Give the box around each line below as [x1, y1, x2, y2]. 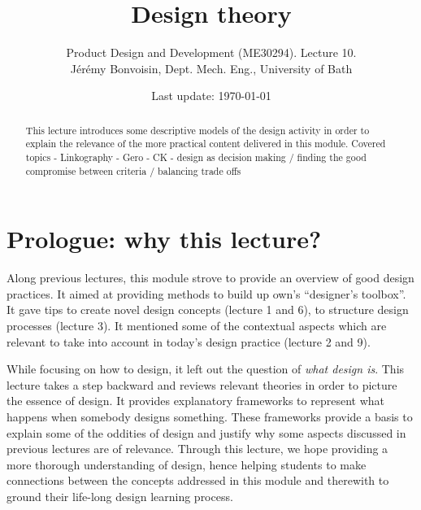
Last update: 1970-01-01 [151, 87, 271, 104]
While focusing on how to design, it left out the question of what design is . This [7, 360, 405, 377]
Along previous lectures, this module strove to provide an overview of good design [7, 269, 414, 286]
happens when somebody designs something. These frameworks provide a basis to [7, 408, 413, 425]
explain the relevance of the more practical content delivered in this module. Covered [25, 137, 386, 150]
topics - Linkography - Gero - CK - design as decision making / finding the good [25, 150, 367, 164]
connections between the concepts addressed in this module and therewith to [7, 472, 389, 489]
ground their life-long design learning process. [7, 487, 233, 504]
